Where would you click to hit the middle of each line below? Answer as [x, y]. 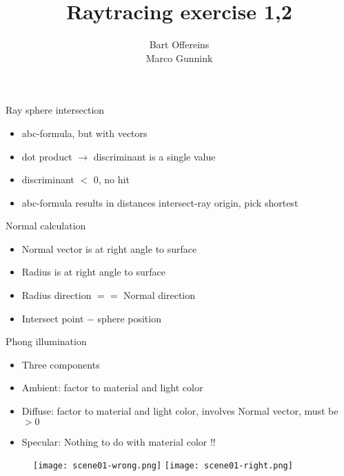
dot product [47, 156]
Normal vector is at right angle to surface [109, 248]
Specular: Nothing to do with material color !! [119, 441]
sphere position [129, 318]
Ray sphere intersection [55, 110]
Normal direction [160, 295]
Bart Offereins [179, 44]
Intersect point [53, 318]
